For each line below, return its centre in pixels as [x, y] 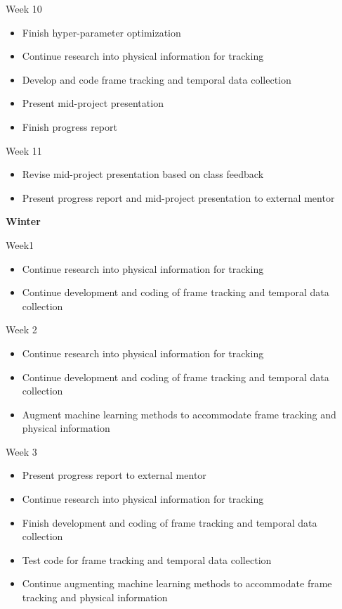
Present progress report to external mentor [114, 475]
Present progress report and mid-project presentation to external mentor [178, 197]
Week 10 [24, 8]
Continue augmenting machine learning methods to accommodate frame [177, 583]
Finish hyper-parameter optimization [101, 32]
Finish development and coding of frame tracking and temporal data [170, 522]
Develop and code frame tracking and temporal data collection [157, 79]
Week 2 [21, 329]
